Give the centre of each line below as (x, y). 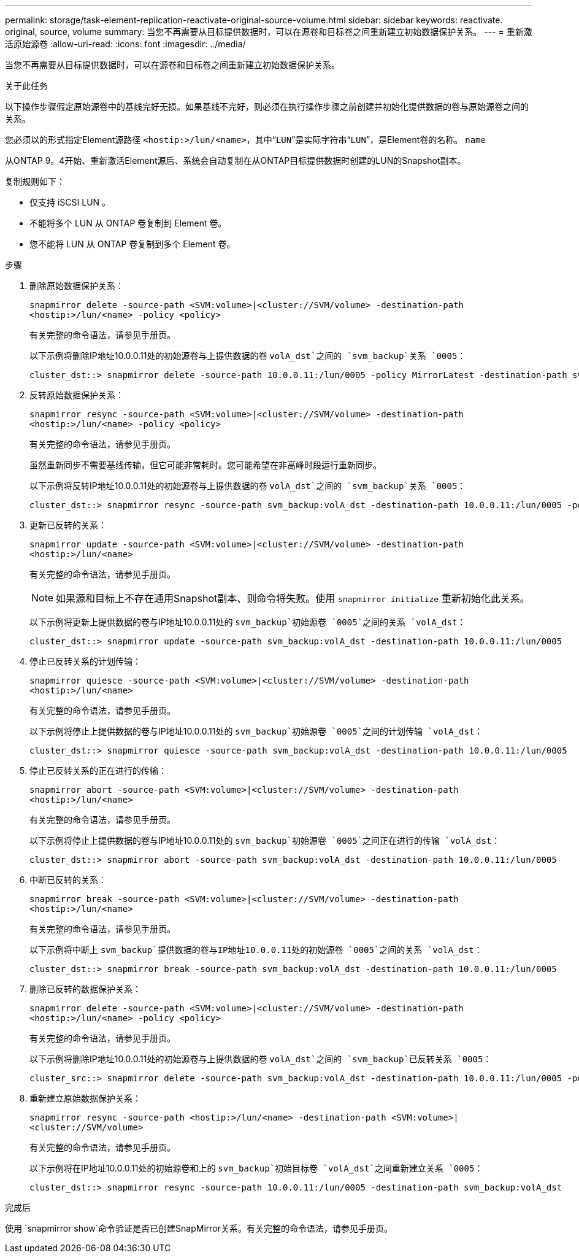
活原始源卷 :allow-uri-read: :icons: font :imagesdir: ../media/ (125, 44)
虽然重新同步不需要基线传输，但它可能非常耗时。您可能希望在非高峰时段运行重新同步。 (205, 465)
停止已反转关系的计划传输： (85, 661)
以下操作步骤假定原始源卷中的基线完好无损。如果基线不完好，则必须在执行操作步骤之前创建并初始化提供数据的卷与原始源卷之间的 (267, 106)
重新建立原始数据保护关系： (85, 1098)
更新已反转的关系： (68, 525)
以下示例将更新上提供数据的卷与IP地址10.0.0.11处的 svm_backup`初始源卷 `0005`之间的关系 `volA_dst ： (248, 622)
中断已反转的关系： (68, 880)
